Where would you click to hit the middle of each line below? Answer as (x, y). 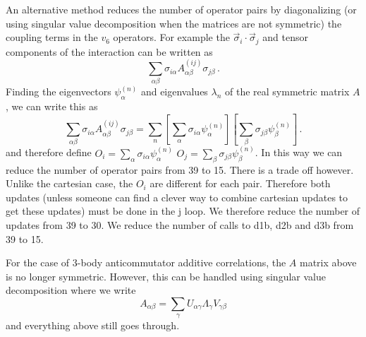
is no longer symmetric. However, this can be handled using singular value (166, 276)
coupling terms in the (52, 37)
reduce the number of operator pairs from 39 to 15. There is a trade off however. (180, 169)
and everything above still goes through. (93, 325)
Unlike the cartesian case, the (69, 183)
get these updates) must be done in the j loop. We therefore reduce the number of (183, 211)
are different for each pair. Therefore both (240, 183)
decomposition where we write (71, 290)
